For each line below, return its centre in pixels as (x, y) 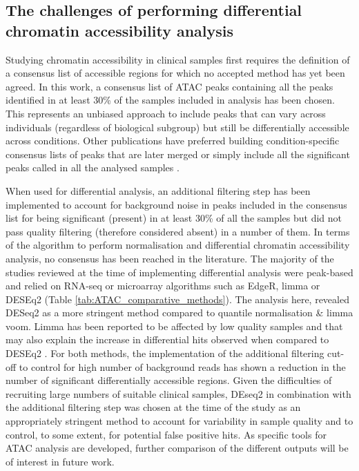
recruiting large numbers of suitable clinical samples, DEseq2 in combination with (178, 393)
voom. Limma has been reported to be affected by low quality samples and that (174, 326)
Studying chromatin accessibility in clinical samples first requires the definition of (178, 59)
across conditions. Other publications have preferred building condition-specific (173, 141)
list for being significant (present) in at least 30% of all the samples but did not (174, 218)
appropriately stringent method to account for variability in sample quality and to (179, 421)
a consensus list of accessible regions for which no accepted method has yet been (175, 73)
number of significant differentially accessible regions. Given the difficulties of (169, 380)
